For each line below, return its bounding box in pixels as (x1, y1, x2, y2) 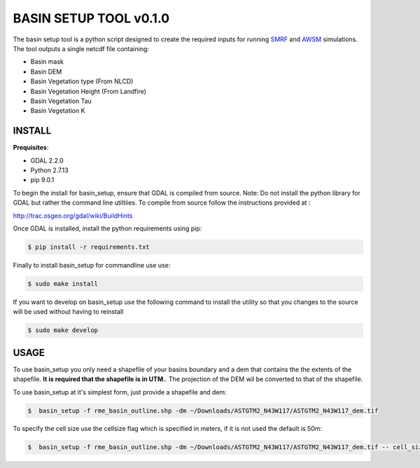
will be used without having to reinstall (13, 308, 124, 316)
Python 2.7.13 (30, 165, 69, 174)
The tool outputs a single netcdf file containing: (13, 44, 150, 53)
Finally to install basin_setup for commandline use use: (13, 261, 171, 269)
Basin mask (30, 57, 64, 66)
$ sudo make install (27, 280, 98, 287)
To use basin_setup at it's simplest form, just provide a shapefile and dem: (13, 387, 227, 396)
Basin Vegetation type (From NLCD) (30, 77, 134, 85)
